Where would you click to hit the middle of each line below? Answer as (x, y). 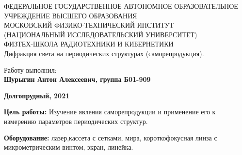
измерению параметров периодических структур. (76, 121)
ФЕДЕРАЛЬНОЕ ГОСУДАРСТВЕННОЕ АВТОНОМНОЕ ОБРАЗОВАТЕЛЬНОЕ (121, 6)
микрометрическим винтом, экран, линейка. (69, 147)
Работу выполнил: (30, 70)
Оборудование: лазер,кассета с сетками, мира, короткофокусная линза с (111, 137)
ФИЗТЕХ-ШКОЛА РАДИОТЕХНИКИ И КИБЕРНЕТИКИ (89, 44)
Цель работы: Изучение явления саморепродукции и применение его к (110, 112)
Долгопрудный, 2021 (37, 95)
